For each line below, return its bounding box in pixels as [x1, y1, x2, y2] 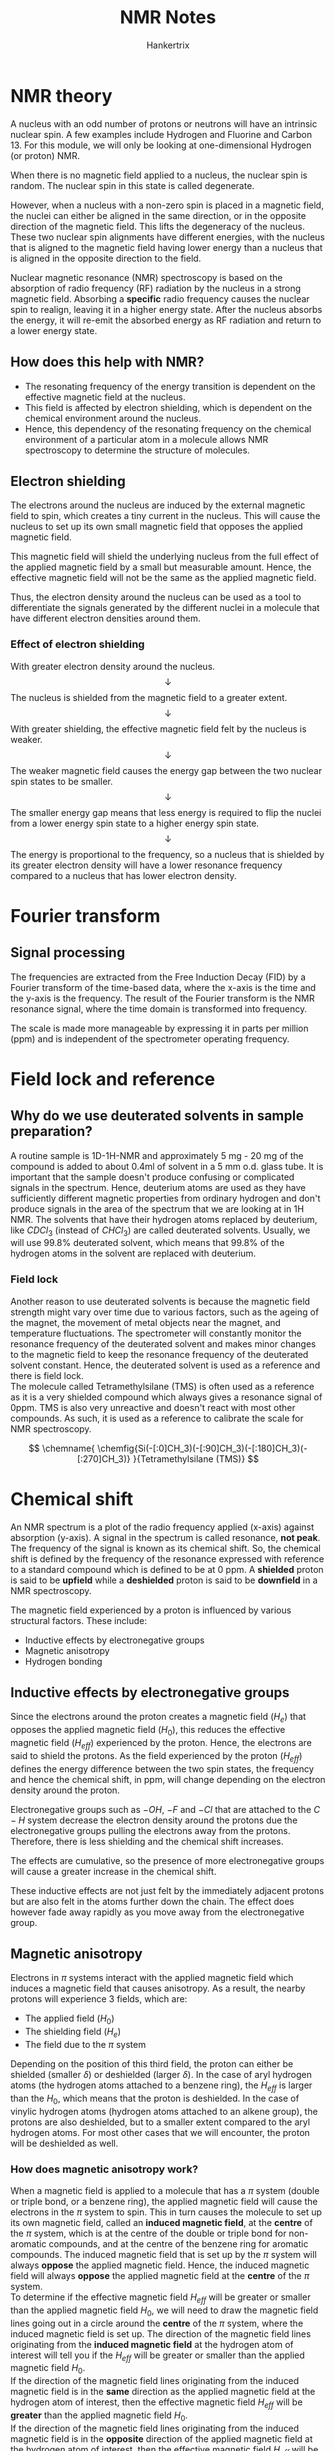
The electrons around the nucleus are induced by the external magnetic [10, 499, 306, 511]
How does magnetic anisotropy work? [10, 2162, 199, 2176]
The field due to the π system [24, 2039, 147, 2051]
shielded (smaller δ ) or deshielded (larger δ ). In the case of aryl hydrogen [10, 2069, 312, 2081]
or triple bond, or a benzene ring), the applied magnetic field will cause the [10, 2195, 318, 2207]
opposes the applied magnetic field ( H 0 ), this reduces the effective [10, 1724, 286, 1738]
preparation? [10, 1123, 93, 1140]
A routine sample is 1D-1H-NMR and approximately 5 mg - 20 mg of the [10, 1149, 304, 1161]
